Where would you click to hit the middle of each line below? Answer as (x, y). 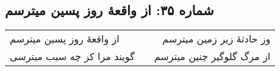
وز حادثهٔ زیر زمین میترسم (217, 39)
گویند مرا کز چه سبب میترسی (72, 56)
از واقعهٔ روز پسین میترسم (65, 39)
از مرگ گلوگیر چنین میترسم (212, 56)
